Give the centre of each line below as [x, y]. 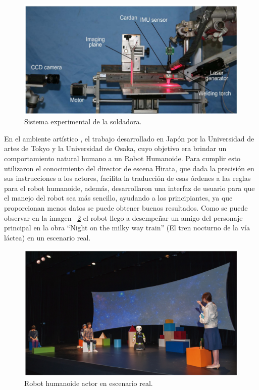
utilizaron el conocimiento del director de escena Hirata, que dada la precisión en [129, 168]
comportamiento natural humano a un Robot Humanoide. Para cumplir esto [122, 158]
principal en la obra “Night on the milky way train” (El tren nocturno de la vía [127, 228]
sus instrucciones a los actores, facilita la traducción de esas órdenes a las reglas [127, 178]
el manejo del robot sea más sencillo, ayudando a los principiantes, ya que [118, 198]
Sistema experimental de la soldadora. [83, 121]
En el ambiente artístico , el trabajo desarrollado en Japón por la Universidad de [129, 138]
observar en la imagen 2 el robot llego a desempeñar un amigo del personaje [123, 217]
